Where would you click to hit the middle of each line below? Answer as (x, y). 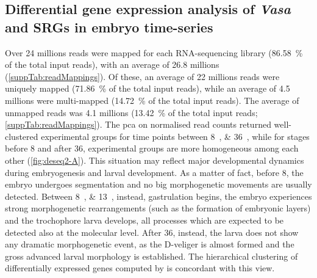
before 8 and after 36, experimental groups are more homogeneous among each (152, 148)
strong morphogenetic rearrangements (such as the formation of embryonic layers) (158, 208)
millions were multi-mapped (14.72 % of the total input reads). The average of (152, 100)
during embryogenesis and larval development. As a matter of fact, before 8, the (154, 172)
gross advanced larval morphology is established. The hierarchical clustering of (151, 256)
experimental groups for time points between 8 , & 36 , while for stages (175, 136)
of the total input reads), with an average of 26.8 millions (112, 64)
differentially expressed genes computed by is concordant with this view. (140, 268)
